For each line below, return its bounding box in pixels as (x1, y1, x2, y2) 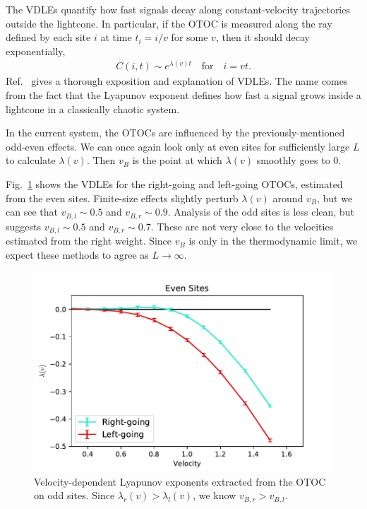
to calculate (6, 153, 56, 168)
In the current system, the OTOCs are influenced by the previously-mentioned (6, 125, 345, 140)
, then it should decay (215, 30, 310, 45)
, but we (316, 190, 353, 205)
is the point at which (132, 153, 222, 168)
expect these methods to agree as (6, 247, 149, 262)
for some (171, 30, 208, 45)
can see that (6, 204, 58, 219)
